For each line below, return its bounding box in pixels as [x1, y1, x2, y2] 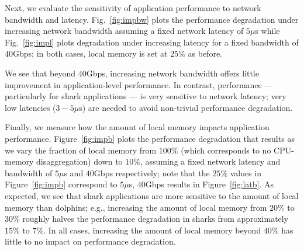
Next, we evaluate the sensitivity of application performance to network [5, 2, 261, 13]
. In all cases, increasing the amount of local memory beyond [43, 224, 261, 236]
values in [230, 166, 262, 179]
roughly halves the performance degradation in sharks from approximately [22, 212, 289, 225]
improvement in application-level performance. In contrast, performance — [5, 78, 273, 90]
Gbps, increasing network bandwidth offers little [86, 67, 259, 79]
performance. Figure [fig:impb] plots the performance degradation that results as [5, 132, 295, 144]
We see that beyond [5, 67, 76, 79]
